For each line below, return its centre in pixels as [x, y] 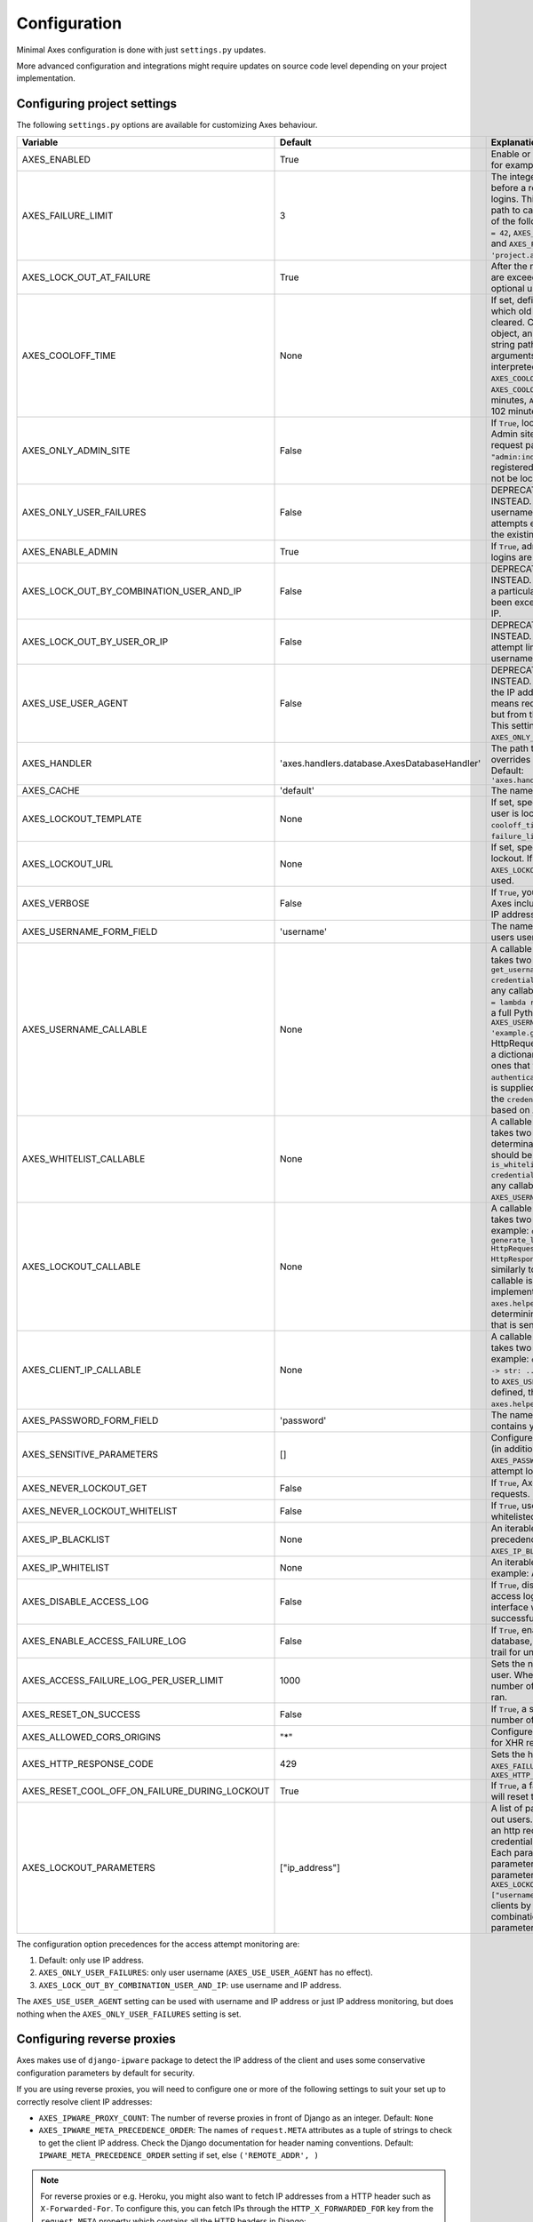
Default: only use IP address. [91, 1961]
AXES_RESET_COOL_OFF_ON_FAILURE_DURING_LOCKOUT [146, 1791]
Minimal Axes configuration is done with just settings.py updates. [141, 50]
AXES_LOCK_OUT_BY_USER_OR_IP [95, 642]
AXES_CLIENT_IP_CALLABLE [82, 1370]
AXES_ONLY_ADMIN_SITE [76, 451]
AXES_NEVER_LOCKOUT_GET [84, 1488]
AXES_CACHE [51, 790]
